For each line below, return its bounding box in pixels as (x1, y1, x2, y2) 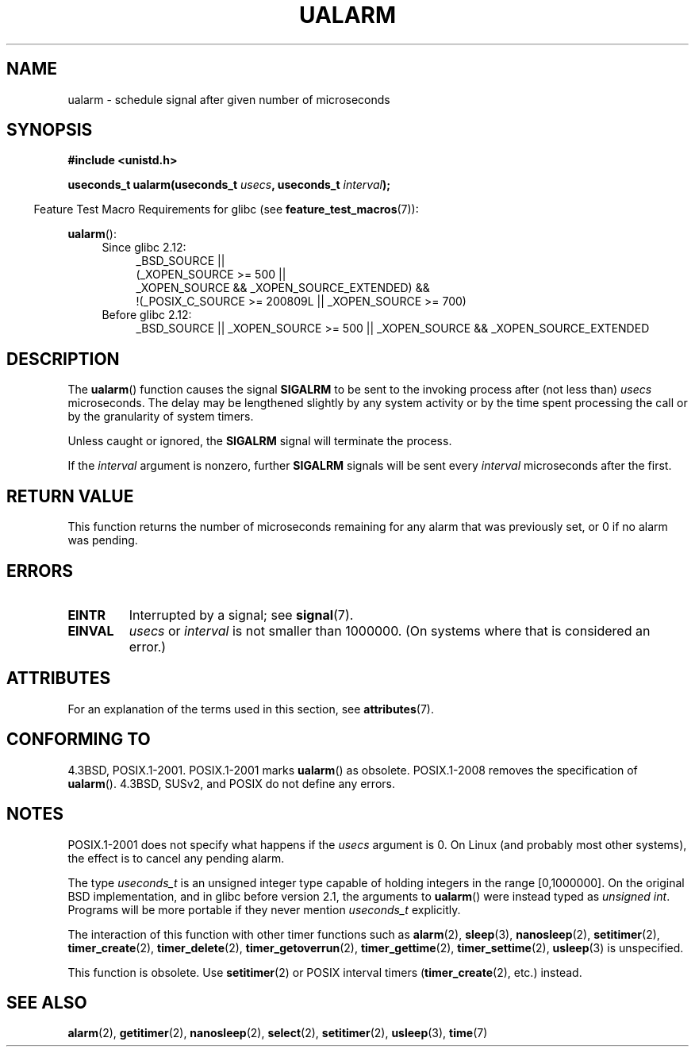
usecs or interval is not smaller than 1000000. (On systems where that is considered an (129, 622, 651, 639)
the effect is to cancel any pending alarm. (67, 851, 285, 865)
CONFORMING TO (6, 729, 151, 750)
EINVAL (67, 622, 114, 639)
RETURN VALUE (6, 486, 134, 506)
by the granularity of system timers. (67, 409, 254, 424)
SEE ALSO (6, 992, 87, 1013)
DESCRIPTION (6, 348, 120, 369)
